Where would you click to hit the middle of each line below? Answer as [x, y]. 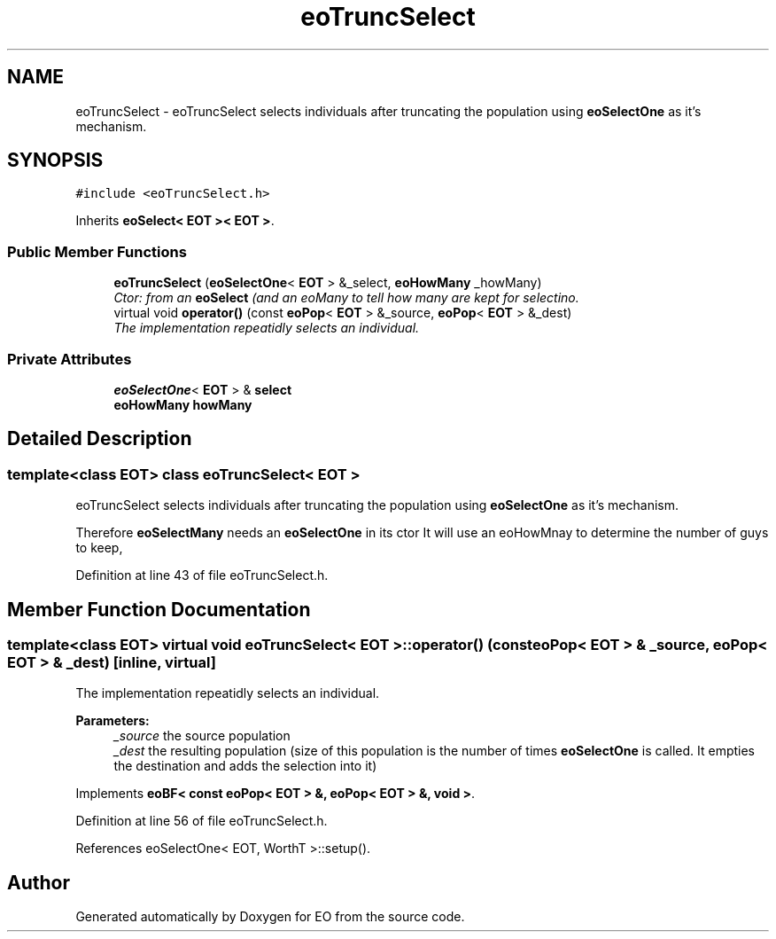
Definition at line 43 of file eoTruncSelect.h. [202, 575]
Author [39, 882]
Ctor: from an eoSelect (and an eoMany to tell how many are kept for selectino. [346, 298]
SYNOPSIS [55, 160]
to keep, [99, 548]
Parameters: [113, 721]
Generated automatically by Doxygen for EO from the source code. [270, 917]
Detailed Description [100, 439]
